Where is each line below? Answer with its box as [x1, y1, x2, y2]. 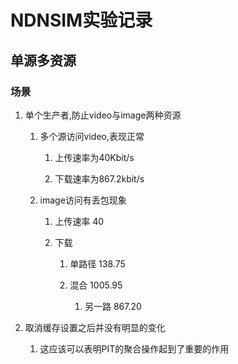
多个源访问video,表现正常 [39, 130, 145, 142]
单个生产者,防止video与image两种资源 [24, 109, 182, 121]
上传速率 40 [54, 215, 105, 227]
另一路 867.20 [84, 300, 142, 312]
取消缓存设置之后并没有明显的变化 [24, 321, 166, 333]
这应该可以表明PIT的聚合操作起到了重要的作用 [39, 342, 230, 355]
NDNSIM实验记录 [10, 9, 153, 32]
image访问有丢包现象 [39, 194, 127, 206]
